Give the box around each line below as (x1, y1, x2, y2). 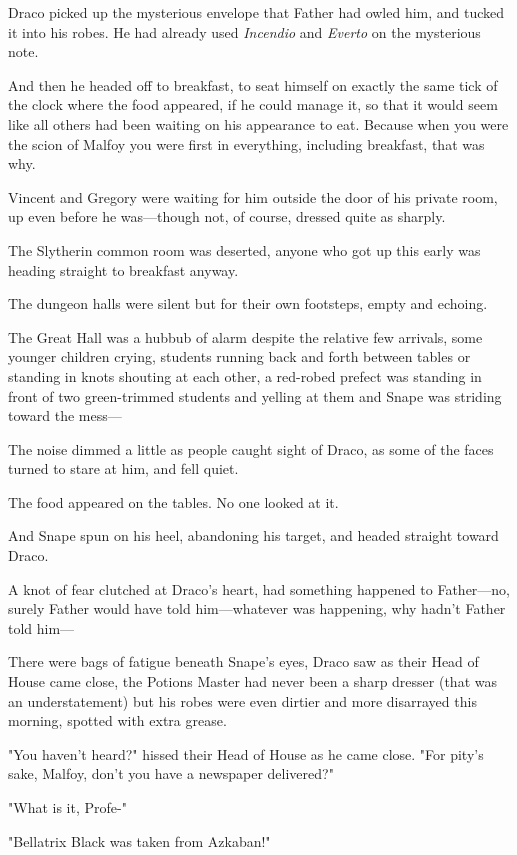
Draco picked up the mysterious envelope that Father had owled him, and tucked (8, 2, 505, 22)
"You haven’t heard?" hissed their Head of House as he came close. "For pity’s (8, 743, 484, 764)
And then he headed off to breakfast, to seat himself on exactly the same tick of (8, 74, 498, 95)
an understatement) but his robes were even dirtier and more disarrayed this (8, 690, 477, 711)
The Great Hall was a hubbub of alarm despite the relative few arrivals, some (8, 326, 483, 347)
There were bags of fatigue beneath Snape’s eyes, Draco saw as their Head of (8, 651, 479, 672)
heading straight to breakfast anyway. (8, 259, 239, 280)
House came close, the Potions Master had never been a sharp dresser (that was (8, 671, 497, 692)
